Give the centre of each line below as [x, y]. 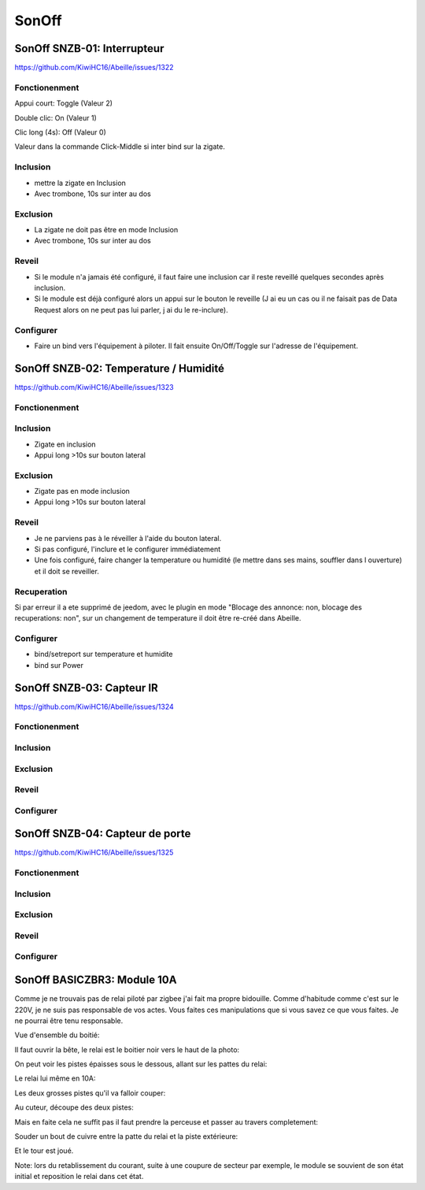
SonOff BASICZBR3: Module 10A [96, 980]
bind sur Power [59, 665]
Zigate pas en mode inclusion [82, 491]
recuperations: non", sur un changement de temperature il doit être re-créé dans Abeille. [158, 618]
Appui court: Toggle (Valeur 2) [64, 103]
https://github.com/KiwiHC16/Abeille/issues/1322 [94, 68]
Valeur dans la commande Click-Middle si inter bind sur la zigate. [120, 146]
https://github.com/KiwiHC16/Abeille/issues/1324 [94, 706]
